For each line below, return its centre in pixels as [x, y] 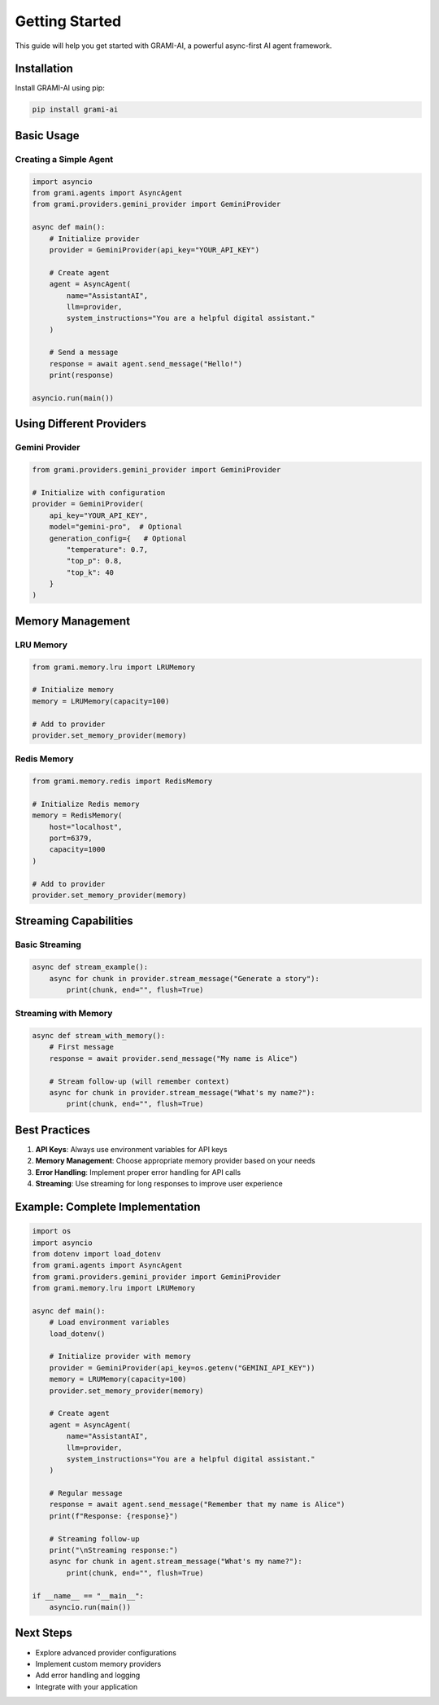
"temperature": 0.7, [107, 549]
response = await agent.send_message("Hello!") [146, 364]
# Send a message [84, 353]
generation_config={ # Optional [118, 538]
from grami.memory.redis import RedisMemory [122, 781]
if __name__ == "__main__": [88, 1595]
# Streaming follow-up [94, 1538]
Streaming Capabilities [74, 921]
